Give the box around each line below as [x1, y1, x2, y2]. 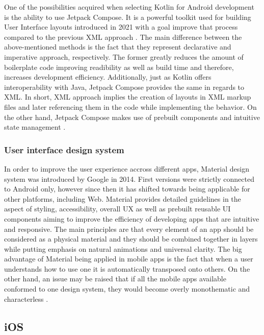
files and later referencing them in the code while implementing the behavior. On [4, 101, 257, 112]
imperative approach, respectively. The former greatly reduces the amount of [4, 51, 244, 62]
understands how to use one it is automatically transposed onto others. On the [4, 263, 250, 274]
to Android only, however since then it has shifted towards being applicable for [4, 183, 250, 194]
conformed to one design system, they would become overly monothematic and [4, 283, 250, 294]
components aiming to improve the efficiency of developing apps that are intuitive [4, 213, 259, 224]
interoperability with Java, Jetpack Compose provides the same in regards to [4, 81, 245, 92]
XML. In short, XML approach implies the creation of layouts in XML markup [4, 91, 251, 102]
